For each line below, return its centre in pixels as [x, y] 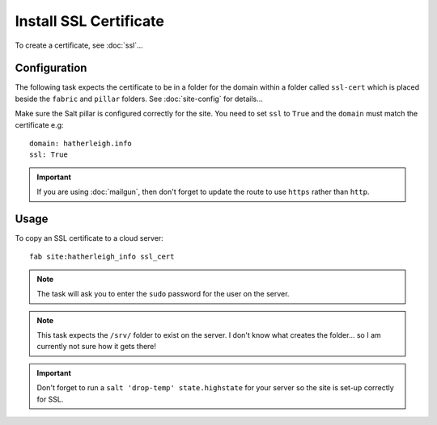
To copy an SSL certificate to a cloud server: [89, 238]
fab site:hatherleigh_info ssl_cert [102, 257]
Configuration [51, 68]
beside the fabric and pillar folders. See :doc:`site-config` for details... [139, 99]
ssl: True [49, 155]
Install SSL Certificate [90, 21]
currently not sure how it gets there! [97, 347]
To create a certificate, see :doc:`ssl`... [79, 45]
